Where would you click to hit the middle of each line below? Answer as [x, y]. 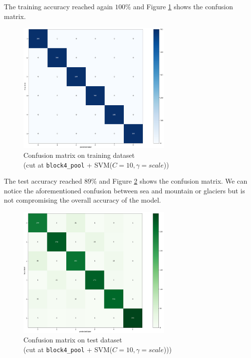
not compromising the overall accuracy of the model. [83, 200]
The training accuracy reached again [58, 6]
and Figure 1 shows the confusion [183, 6]
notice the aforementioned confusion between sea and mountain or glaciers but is [125, 190]
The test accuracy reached [43, 181]
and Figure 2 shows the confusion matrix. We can [173, 181]
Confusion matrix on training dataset [79, 155]
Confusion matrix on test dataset [73, 340]
